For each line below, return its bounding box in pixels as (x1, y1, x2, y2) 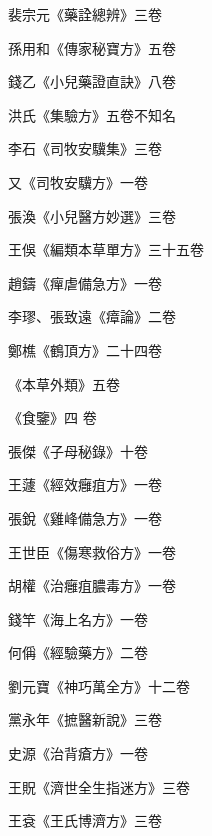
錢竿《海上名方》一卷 (8, 608, 148, 629)
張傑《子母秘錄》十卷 (8, 440, 148, 461)
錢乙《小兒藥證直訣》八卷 (8, 71, 176, 92)
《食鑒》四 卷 (8, 407, 97, 428)
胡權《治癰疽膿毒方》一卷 (8, 575, 176, 596)
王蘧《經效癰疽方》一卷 (8, 474, 162, 495)
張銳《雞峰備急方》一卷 (8, 507, 162, 528)
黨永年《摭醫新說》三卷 (8, 709, 162, 730)
